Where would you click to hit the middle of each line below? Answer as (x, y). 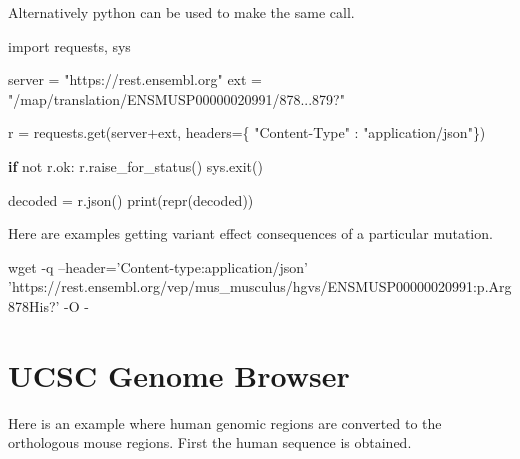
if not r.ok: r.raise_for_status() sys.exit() (135, 165)
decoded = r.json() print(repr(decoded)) (131, 199)
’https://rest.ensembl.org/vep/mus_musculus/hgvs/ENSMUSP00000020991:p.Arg (260, 286)
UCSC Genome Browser (179, 374)
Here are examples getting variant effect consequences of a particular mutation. (250, 233)
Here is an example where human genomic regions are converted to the (225, 422)
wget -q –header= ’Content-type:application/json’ (158, 266)
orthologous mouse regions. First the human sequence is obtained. (210, 442)
